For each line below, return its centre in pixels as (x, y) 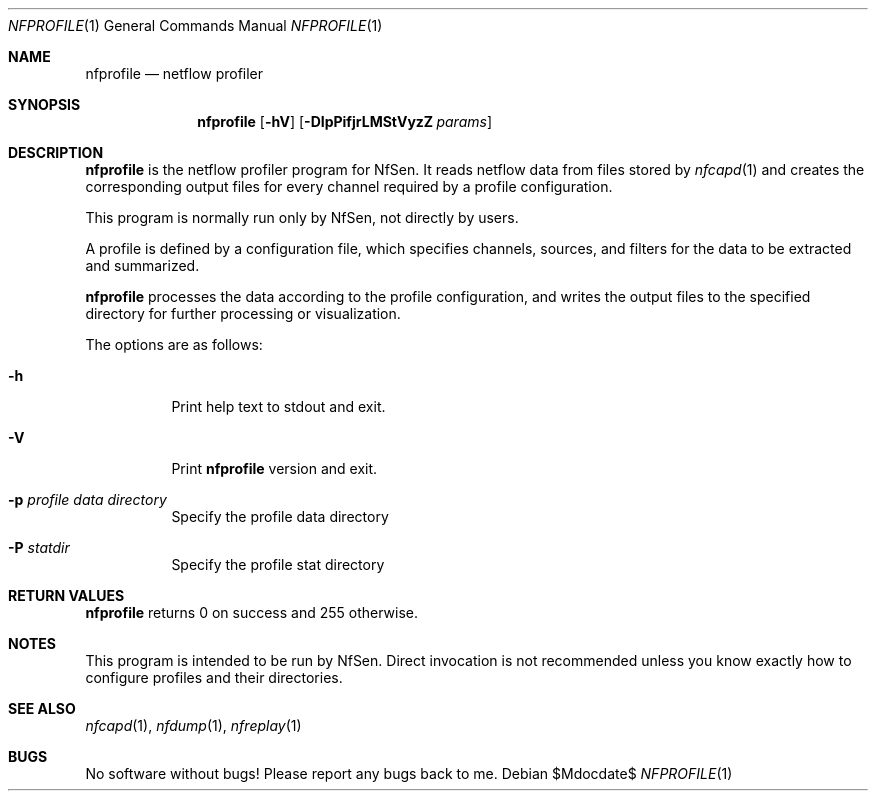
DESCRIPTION (56, 152)
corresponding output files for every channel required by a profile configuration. (349, 186)
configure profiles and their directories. (214, 677)
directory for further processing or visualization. (243, 313)
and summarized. (142, 265)
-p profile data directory (87, 499)
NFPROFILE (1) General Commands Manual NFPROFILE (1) (195, 25)
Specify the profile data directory (280, 516)
